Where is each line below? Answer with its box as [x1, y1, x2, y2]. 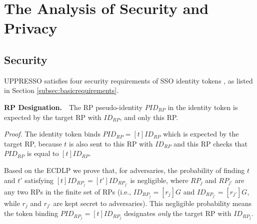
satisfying [24, 174, 54, 185]
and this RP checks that [173, 138, 248, 148]
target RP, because [4, 138, 62, 148]
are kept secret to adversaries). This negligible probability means [53, 197, 251, 208]
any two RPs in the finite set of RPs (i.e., [4, 186, 131, 196]
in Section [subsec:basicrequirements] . [4, 85, 119, 95]
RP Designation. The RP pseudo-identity [4, 101, 143, 112]
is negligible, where [130, 174, 188, 185]
